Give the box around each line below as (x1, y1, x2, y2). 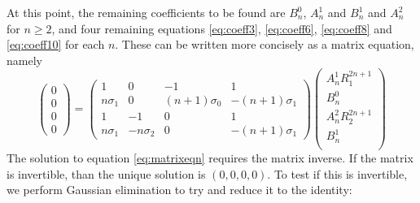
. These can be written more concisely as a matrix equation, (115, 36, 414, 53)
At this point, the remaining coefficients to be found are (7, 4, 286, 20)
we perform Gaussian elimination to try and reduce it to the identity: (7, 181, 352, 198)
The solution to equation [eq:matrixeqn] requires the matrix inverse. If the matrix (7, 149, 413, 166)
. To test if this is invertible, (267, 165, 408, 182)
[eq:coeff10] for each (7, 36, 105, 53)
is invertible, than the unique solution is (7, 165, 206, 182)
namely (7, 51, 42, 68)
